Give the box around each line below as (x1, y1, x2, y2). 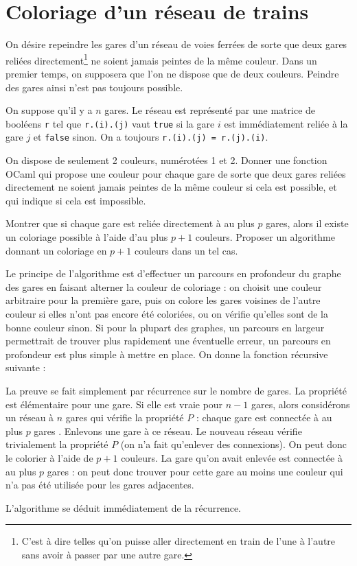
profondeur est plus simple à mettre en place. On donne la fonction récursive (5, 346, 328, 361)
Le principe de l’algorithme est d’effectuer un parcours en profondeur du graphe (5, 266, 341, 281)
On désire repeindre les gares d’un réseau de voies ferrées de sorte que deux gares (5, 37, 347, 51)
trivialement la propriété (5, 437, 108, 451)
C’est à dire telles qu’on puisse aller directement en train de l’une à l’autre (21, 534, 336, 548)
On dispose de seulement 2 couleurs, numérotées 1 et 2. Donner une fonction (5, 153, 327, 167)
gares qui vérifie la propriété (65, 410, 184, 425)
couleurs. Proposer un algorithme (195, 230, 335, 244)
